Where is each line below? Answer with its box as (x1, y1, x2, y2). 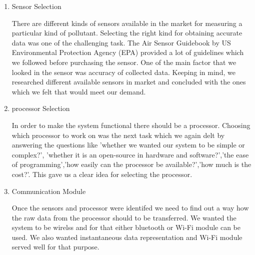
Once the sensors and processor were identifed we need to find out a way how (11, 202, 249, 213)
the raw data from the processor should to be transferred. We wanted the (11, 212, 236, 222)
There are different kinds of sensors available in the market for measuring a (11, 17, 242, 28)
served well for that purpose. (11, 241, 99, 252)
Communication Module (11, 185, 86, 196)
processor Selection (11, 103, 70, 113)
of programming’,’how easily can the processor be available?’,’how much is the (11, 159, 251, 169)
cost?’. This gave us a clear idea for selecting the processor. (11, 168, 192, 179)
